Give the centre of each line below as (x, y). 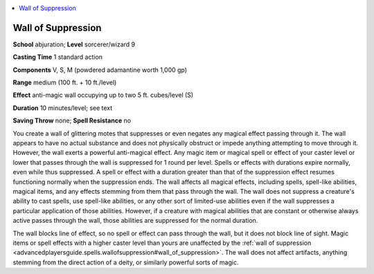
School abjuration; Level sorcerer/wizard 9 (74, 44)
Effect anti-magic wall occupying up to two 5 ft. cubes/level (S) (103, 95)
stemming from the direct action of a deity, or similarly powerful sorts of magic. (126, 262)
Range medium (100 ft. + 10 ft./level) (65, 82)
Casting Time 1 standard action (58, 57)
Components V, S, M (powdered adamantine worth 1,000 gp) (100, 70)
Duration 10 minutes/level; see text (63, 108)
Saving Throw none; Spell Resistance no (72, 120)
